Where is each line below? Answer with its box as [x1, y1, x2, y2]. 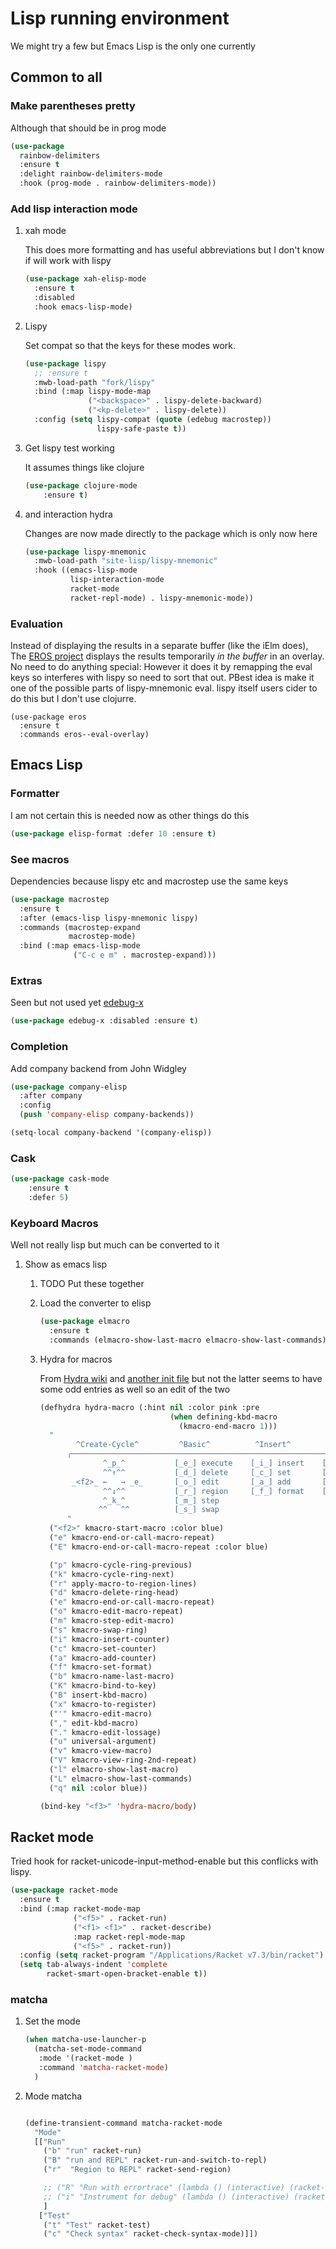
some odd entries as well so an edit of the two [39, 1383, 231, 1395]
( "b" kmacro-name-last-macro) [48, 1672, 175, 1682]
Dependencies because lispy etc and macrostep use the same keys [10, 875, 289, 887]
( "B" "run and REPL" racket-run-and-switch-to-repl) [43, 2155, 268, 2166]
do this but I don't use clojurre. [10, 693, 137, 705]
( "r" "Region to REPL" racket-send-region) [43, 2165, 232, 2175]
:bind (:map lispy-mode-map [34, 387, 152, 397]
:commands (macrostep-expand [19, 922, 141, 932]
